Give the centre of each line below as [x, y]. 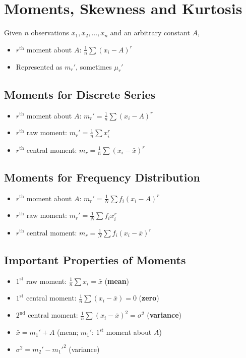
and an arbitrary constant [150, 33]
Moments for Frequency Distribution [102, 177]
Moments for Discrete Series [80, 94]
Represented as [39, 66]
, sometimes [94, 66]
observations [50, 33]
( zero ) [149, 298]
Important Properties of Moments [95, 259]
